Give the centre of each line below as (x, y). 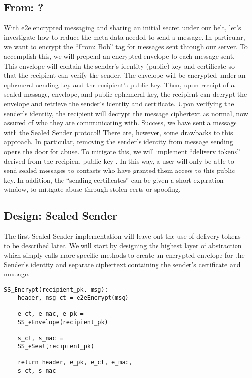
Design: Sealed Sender (61, 215)
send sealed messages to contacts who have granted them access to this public (119, 170)
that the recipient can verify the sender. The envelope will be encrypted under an (125, 75)
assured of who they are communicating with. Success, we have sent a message (120, 123)
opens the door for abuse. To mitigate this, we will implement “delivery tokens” (122, 151)
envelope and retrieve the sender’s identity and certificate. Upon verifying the (119, 103)
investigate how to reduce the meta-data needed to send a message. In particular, (125, 37)
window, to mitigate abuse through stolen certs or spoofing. (92, 189)
